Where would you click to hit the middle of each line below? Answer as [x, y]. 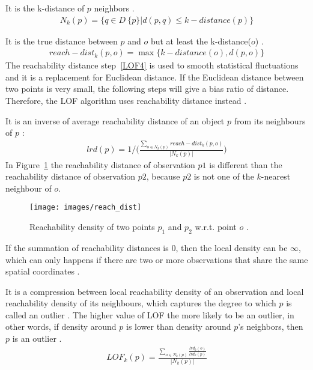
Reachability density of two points [92, 227]
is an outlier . [37, 338]
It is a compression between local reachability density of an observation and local [155, 291]
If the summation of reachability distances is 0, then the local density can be [147, 247]
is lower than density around [179, 326]
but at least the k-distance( [201, 41]
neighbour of [29, 188]
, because [163, 176]
